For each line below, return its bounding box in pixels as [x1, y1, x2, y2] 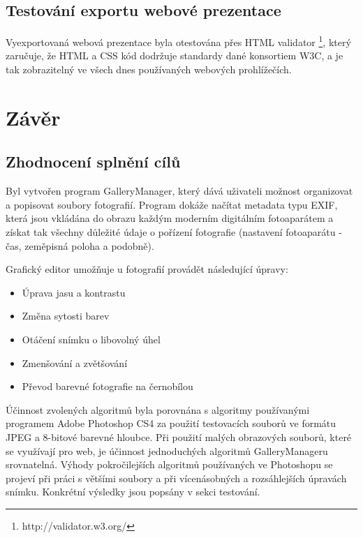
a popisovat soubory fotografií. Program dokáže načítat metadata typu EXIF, [6, 197, 338, 211]
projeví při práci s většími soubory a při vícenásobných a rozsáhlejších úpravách [6, 470, 347, 485]
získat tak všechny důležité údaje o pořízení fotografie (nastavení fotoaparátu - [6, 225, 342, 239]
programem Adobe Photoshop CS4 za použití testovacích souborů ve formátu [6, 416, 336, 431]
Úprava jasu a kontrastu [22, 285, 126, 299]
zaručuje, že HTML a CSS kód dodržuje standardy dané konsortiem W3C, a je [6, 48, 343, 63]
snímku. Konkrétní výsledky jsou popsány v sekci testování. [6, 484, 260, 499]
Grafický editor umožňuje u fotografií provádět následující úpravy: [6, 262, 288, 276]
